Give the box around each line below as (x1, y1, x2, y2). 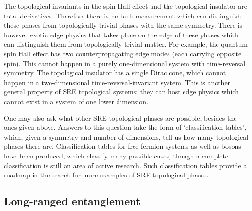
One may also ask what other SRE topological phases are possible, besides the (4, 112, 237, 123)
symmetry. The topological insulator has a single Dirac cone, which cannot (4, 68, 226, 78)
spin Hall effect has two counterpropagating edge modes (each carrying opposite (4, 48, 242, 58)
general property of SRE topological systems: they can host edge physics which (4, 87, 239, 97)
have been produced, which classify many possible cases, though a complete (4, 150, 229, 160)
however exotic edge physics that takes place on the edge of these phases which (4, 29, 239, 39)
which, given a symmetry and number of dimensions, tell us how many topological (4, 131, 249, 141)
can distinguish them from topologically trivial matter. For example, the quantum (4, 39, 248, 49)
